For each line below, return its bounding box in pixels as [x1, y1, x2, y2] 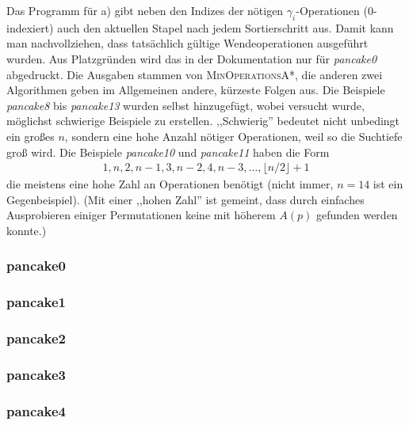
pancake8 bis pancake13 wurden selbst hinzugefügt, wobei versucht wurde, [6, 97, 365, 113]
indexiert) [6, 19, 54, 36]
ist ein [373, 176, 403, 192]
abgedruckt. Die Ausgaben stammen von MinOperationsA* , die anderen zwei [6, 66, 383, 82]
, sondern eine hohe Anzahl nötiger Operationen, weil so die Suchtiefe [64, 127, 403, 144]
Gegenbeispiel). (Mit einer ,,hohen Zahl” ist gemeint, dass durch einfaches [6, 191, 365, 207]
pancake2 [6, 328, 66, 348]
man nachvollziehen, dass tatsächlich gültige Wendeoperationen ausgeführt [6, 35, 369, 51]
